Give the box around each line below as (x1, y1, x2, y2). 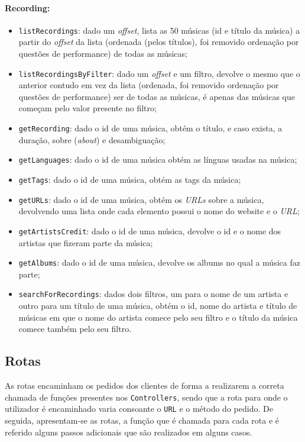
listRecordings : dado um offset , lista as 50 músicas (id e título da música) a (18, 24, 300, 36)
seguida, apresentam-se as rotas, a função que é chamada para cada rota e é (5, 414, 280, 426)
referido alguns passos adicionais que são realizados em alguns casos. (5, 425, 252, 438)
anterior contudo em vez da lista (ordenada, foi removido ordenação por (18, 79, 279, 91)
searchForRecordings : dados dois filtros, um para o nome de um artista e (18, 288, 288, 300)
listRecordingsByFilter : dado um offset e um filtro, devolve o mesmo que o (18, 67, 300, 79)
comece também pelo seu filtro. (18, 322, 132, 335)
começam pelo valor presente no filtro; (18, 102, 157, 114)
